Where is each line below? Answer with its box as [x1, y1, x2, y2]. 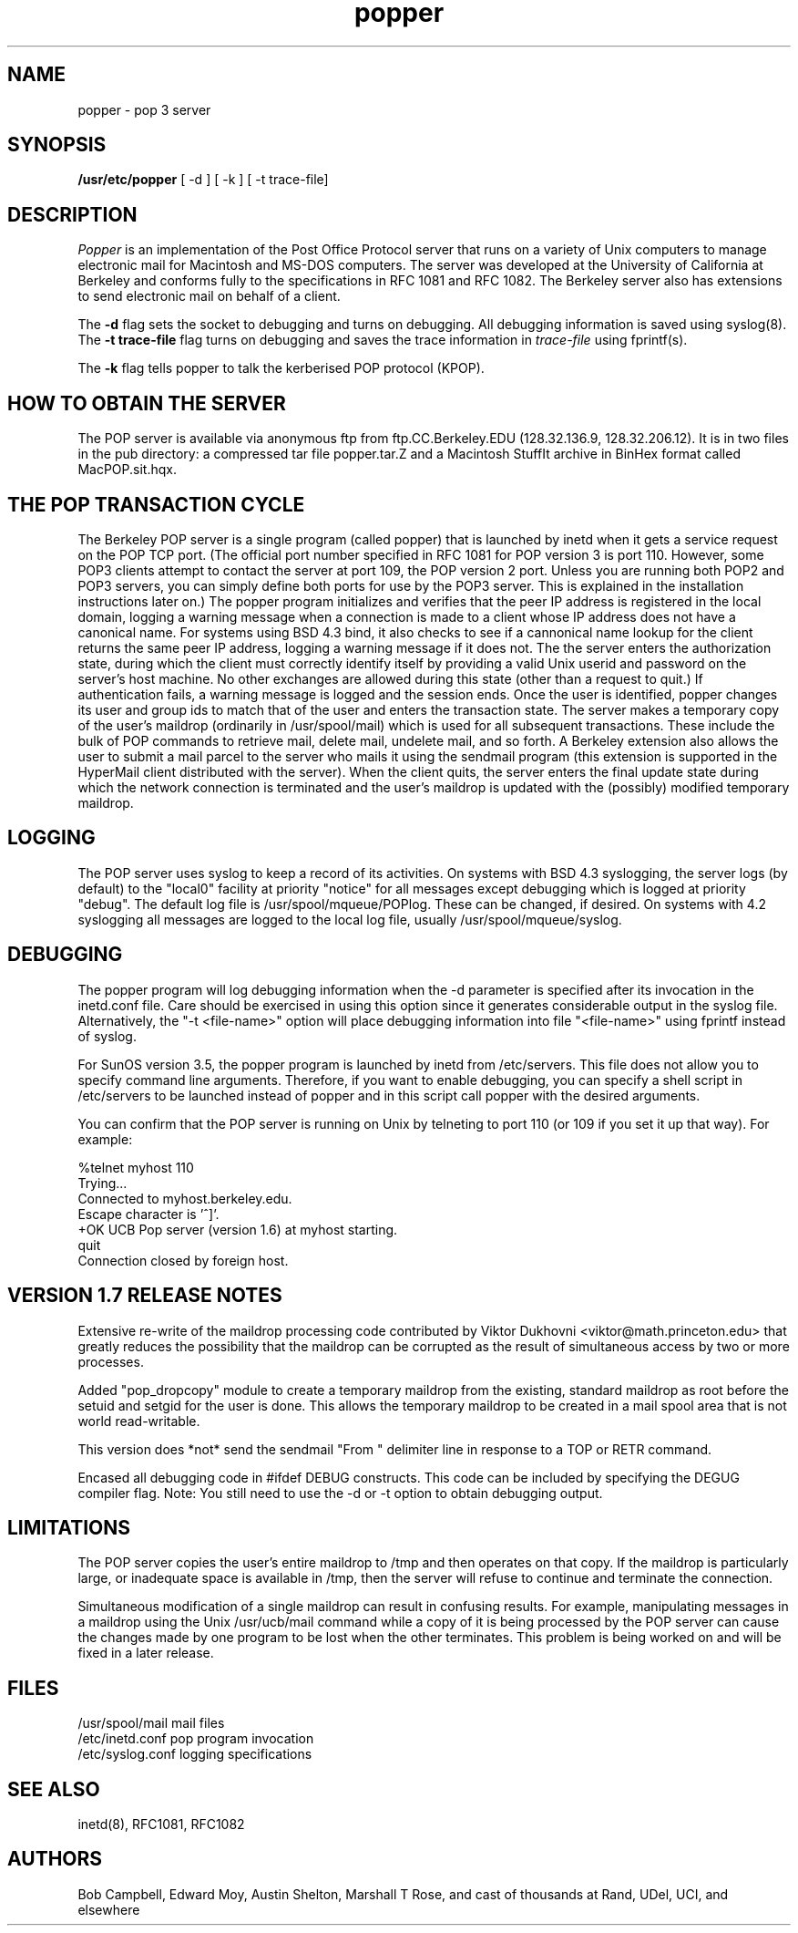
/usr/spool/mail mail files [77, 1715, 225, 1731]
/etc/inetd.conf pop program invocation [77, 1731, 314, 1747]
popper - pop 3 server [77, 101, 211, 118]
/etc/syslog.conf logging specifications [77, 1746, 312, 1762]
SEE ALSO [7, 1777, 100, 1801]
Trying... [77, 1174, 128, 1191]
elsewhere [77, 1901, 140, 1917]
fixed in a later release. [77, 1645, 214, 1661]
